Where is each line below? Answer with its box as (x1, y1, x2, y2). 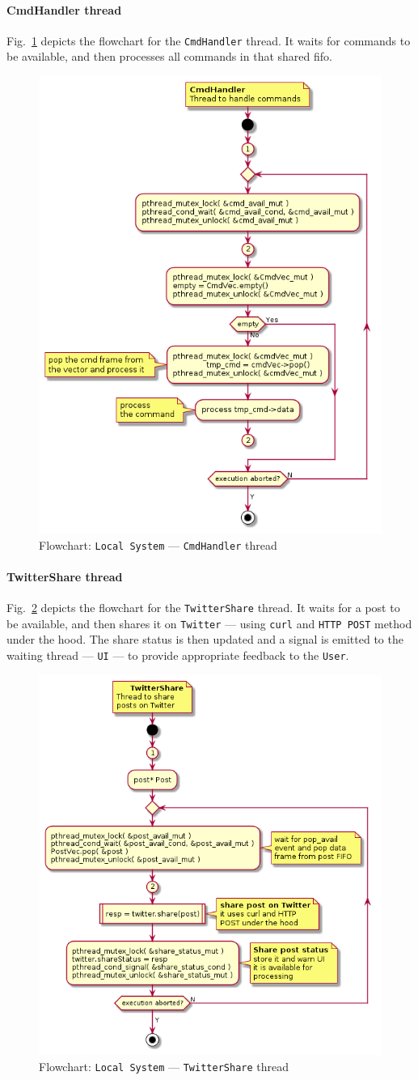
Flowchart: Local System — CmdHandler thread (39, 536, 277, 553)
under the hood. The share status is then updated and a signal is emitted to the (6, 631, 403, 648)
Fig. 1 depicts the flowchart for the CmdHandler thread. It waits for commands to (6, 32, 411, 49)
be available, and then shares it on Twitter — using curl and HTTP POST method (6, 614, 412, 631)
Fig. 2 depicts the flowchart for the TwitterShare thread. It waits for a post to (6, 599, 400, 616)
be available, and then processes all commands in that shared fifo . (6, 48, 332, 65)
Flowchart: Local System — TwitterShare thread (39, 1057, 289, 1074)
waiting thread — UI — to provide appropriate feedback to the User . (6, 647, 349, 664)
